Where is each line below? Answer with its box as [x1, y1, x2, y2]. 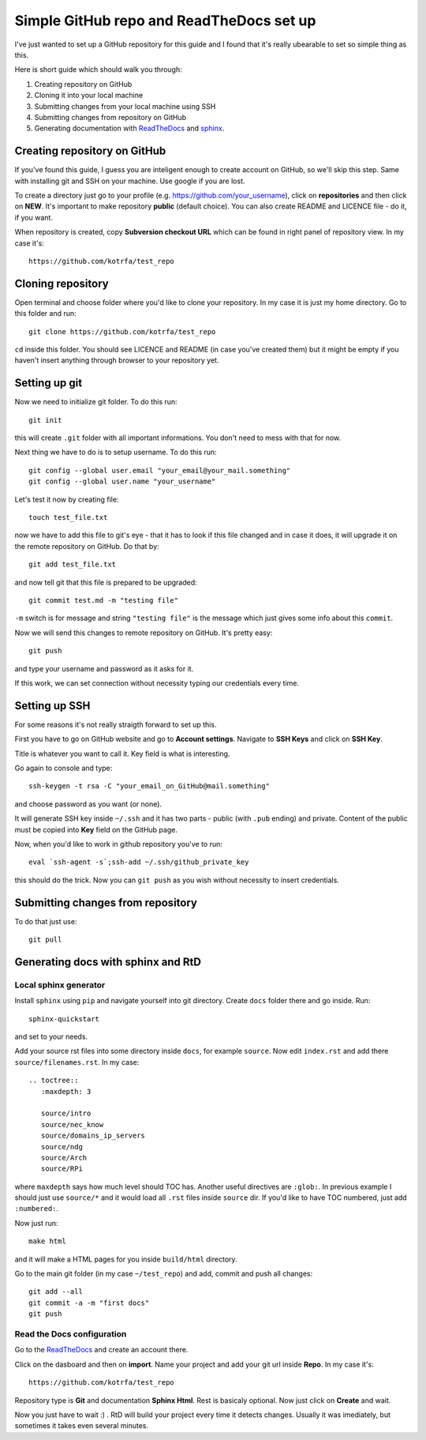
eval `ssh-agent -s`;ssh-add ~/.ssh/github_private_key [28, 858, 249, 867]
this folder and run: [14, 309, 77, 318]
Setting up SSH [14, 699, 91, 712]
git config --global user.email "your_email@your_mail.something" [28, 466, 291, 475]
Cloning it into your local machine [34, 91, 144, 100]
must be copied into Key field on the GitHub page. [14, 825, 177, 834]
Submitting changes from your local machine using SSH [34, 101, 216, 111]
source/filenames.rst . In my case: [14, 1057, 140, 1066]
